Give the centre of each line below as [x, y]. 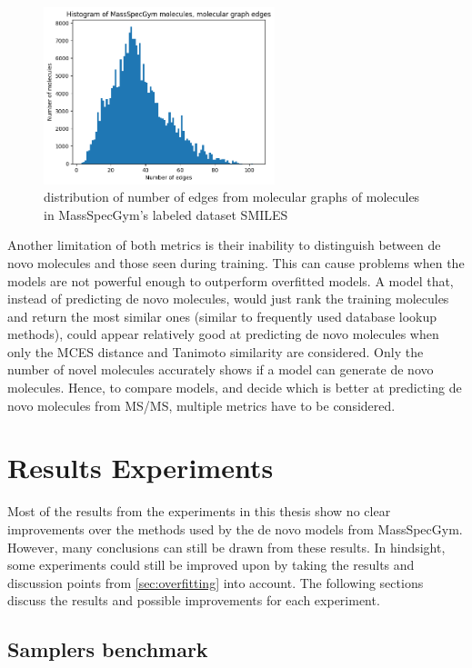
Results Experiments [141, 468]
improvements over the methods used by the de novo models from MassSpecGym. [235, 528]
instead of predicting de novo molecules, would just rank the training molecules [228, 299]
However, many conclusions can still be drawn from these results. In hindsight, [226, 547]
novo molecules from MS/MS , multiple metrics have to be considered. [201, 405]
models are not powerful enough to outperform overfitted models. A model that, [231, 280]
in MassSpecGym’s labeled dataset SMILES [166, 214]
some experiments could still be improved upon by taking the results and [211, 565]
